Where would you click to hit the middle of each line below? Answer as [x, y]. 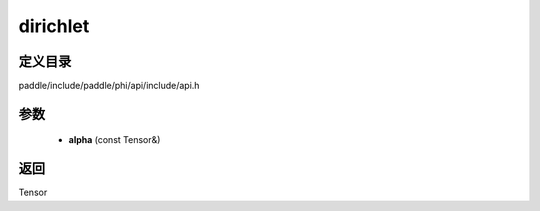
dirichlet [54, 26]
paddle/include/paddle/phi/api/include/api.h [109, 86]
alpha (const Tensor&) [114, 140]
